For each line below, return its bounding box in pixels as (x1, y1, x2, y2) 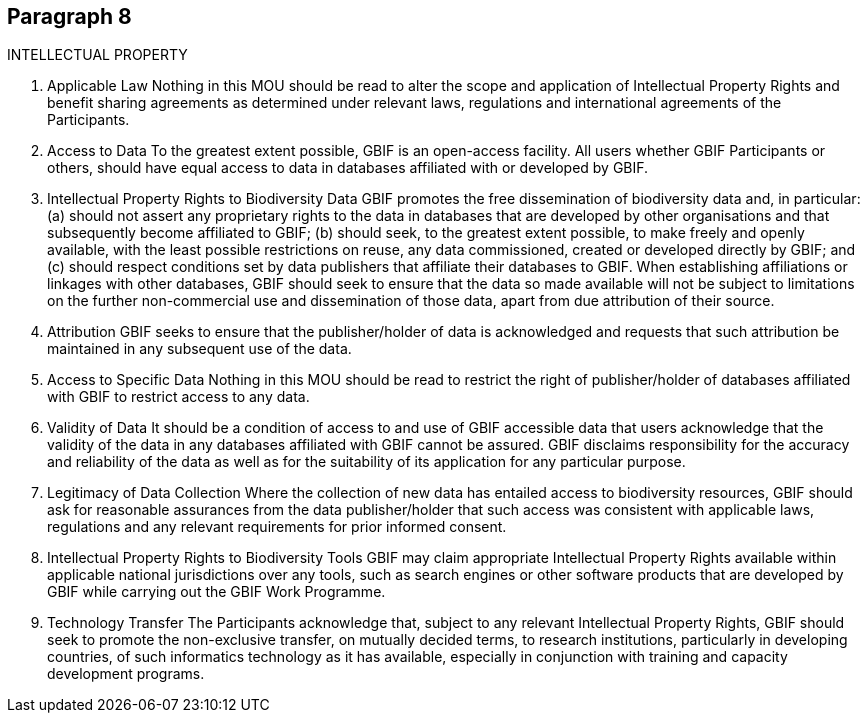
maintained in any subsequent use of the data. (47, 340, 352, 358)
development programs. (47, 665, 205, 683)
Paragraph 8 (7, 4, 132, 29)
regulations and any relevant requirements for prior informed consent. (47, 518, 507, 536)
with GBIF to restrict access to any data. (47, 388, 310, 406)
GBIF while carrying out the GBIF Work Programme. (47, 583, 386, 601)
